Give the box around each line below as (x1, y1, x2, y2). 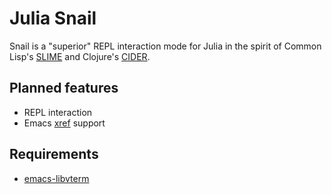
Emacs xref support (23, 117, 106, 129)
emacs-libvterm (23, 172, 90, 184)
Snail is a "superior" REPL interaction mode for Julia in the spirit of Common (9, 40, 322, 52)
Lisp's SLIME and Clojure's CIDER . (9, 50, 151, 62)
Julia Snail (9, 7, 97, 30)
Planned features (9, 80, 119, 97)
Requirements (9, 146, 99, 163)
